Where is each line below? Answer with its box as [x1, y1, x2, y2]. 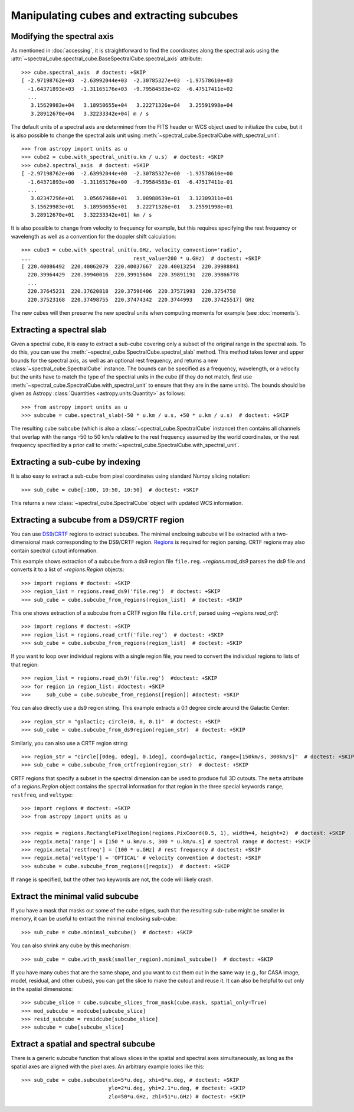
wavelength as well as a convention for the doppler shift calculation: [11, 233, 176, 240]
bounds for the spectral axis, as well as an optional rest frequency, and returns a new [11, 357, 218, 364]
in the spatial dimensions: [11, 985, 73, 992]
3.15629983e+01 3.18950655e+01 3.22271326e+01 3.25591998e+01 [30, 203, 233, 210]
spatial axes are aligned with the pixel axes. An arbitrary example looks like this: [11, 1063, 205, 1070]
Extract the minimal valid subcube [11, 891, 139, 901]
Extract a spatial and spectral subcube [11, 1039, 156, 1049]
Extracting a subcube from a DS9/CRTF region [11, 514, 185, 525]
